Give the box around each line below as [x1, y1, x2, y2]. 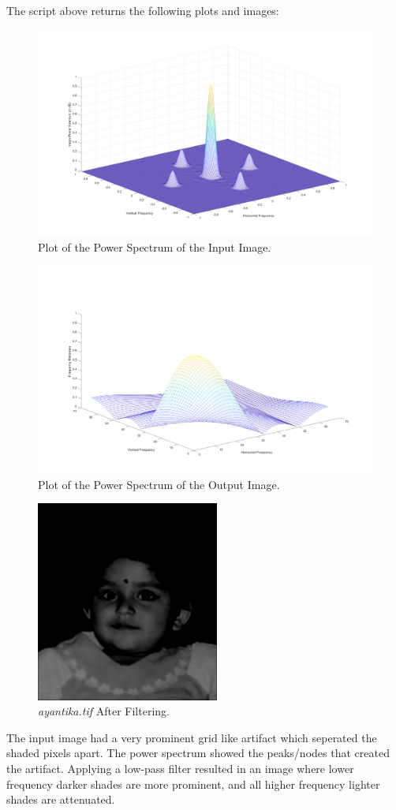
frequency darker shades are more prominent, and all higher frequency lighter [6, 775, 380, 792]
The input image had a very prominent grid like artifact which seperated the [6, 729, 377, 745]
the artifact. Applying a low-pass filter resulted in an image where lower [6, 760, 354, 776]
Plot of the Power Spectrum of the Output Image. [38, 476, 280, 492]
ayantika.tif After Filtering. [38, 703, 170, 719]
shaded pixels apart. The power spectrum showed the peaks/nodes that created [6, 745, 390, 761]
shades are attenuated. [6, 791, 115, 808]
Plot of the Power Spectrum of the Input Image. [38, 239, 271, 256]
